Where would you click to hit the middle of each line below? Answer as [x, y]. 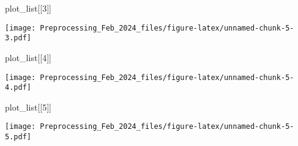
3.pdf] [18, 38]
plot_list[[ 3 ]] [28, 8]
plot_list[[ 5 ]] [28, 107]
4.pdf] [18, 88]
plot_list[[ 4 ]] [28, 57]
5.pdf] [18, 137]
